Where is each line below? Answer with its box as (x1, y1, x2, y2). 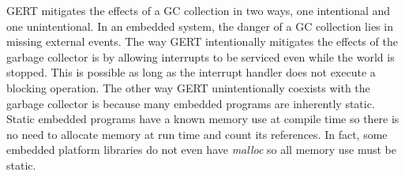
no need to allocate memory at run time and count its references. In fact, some (6, 125, 388, 142)
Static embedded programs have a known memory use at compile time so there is (6, 110, 399, 127)
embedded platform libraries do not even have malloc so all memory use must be (6, 141, 397, 158)
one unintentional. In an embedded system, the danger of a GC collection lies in (6, 17, 393, 34)
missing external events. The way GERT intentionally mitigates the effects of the (6, 33, 398, 50)
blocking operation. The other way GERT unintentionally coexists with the (6, 79, 370, 95)
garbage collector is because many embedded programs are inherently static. (6, 95, 375, 111)
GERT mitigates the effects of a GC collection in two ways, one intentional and (6, 2, 391, 18)
